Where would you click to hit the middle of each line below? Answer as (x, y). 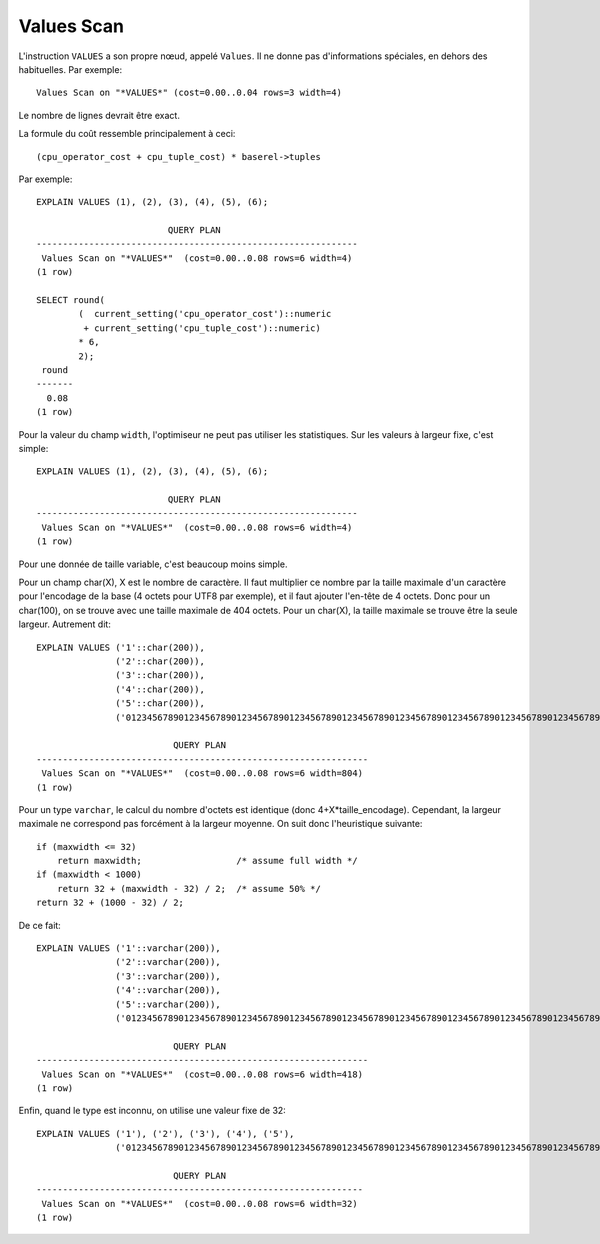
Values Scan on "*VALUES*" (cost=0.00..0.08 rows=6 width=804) (202, 773)
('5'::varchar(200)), (168, 1004)
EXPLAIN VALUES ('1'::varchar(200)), (129, 948)
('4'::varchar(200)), (168, 990)
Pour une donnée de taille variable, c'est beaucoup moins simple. (153, 564)
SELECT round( (70, 300)
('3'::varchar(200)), (168, 976)
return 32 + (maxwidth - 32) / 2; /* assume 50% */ (189, 888)
